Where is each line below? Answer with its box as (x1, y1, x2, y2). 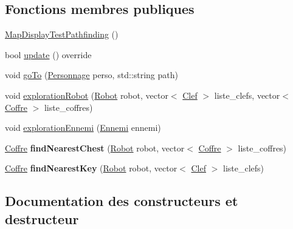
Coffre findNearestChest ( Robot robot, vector (5, 141, 185, 154)
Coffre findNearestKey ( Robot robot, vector (5, 162, 178, 174)
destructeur (5, 209, 79, 228)
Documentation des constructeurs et (5, 191, 238, 210)
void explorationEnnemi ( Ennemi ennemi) (5, 121, 161, 134)
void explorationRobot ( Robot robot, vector (5, 88, 168, 101)
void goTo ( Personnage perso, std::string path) (5, 68, 178, 81)
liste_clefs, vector (214, 88, 280, 101)
